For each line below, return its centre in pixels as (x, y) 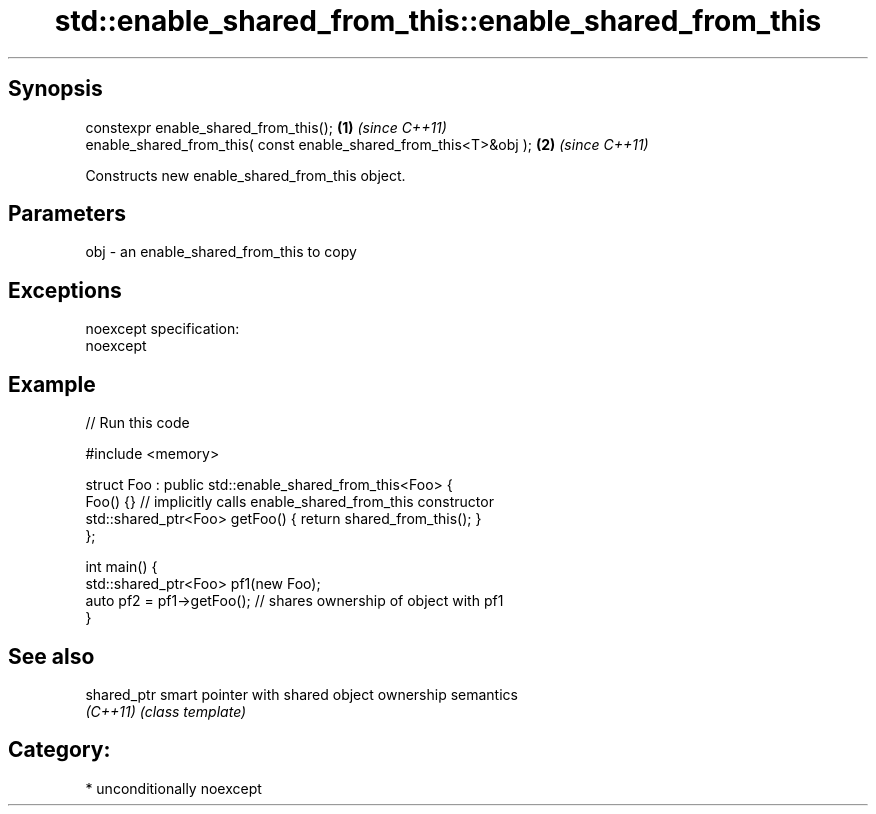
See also (51, 656)
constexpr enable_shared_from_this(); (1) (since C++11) (266, 127)
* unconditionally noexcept (173, 788)
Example (52, 384)
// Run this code (137, 423)
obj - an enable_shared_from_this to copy (221, 252)
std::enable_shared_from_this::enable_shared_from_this (438, 21)
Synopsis (55, 89)
